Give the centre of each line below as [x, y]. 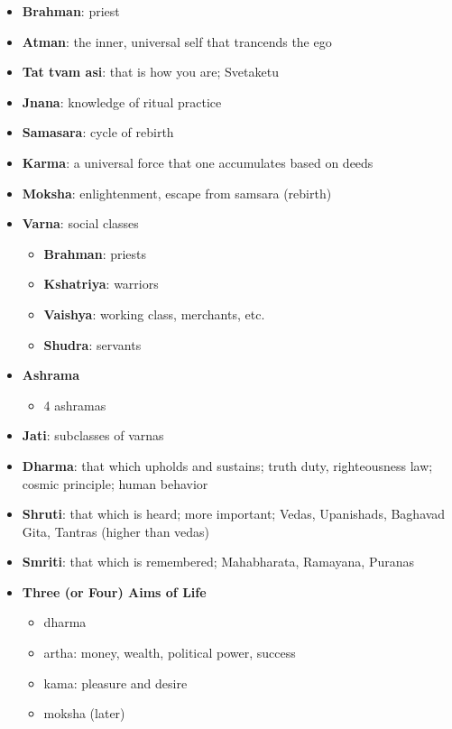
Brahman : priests [95, 253]
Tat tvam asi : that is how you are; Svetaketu [150, 72]
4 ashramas [75, 405]
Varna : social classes [80, 223]
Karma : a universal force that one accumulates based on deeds [198, 162]
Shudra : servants [92, 344]
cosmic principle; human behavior [115, 483]
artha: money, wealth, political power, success [170, 653]
